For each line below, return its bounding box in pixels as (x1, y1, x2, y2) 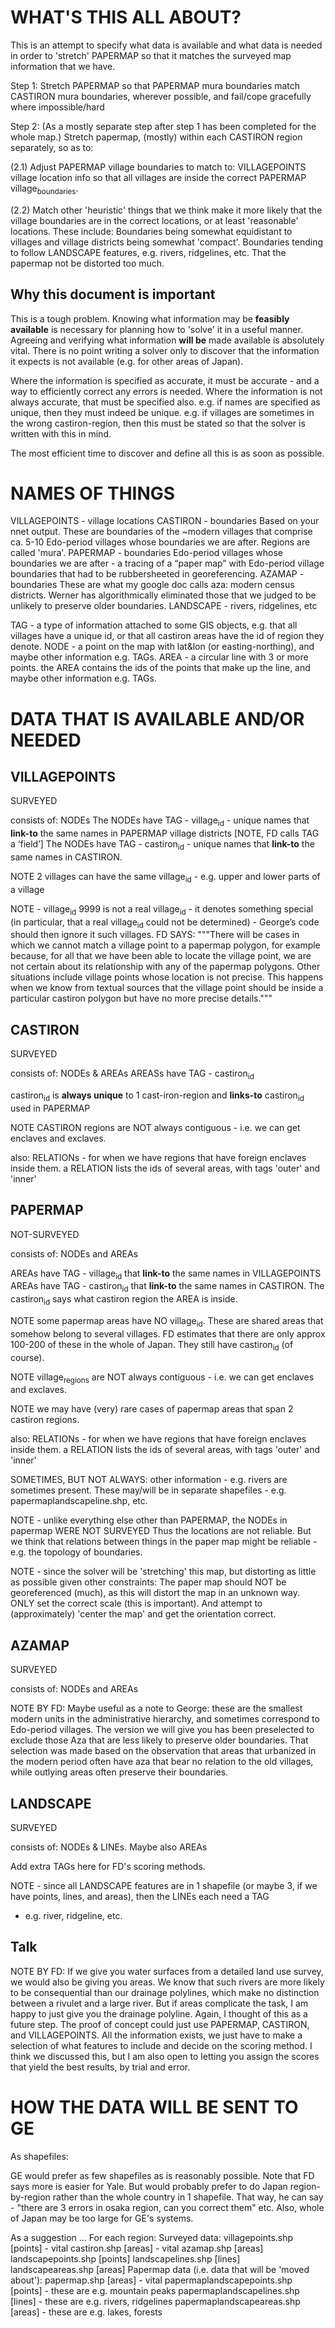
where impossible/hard (10, 101, 105, 113)
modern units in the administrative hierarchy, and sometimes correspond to (10, 1713, 320, 1725)
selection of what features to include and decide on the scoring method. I (10, 2039, 313, 2051)
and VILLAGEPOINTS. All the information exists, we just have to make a (10, 2029, 303, 2041)
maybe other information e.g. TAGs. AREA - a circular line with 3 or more (10, 651, 309, 663)
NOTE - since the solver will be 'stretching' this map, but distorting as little (10, 1566, 317, 1578)
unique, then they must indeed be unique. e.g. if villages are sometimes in (10, 406, 315, 418)
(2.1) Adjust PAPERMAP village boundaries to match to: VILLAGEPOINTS (10, 161, 307, 173)
